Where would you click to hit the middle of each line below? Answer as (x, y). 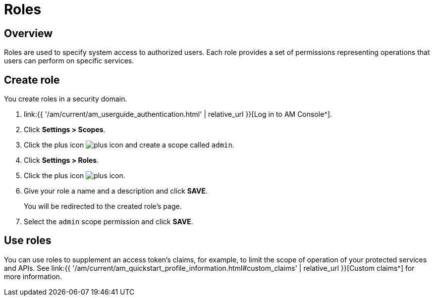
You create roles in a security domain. (66, 99)
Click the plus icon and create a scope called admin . (129, 145)
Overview (28, 33)
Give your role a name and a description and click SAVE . (116, 191)
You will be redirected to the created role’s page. (103, 206)
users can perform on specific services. (69, 61)
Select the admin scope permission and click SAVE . (108, 222)
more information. (33, 276)
